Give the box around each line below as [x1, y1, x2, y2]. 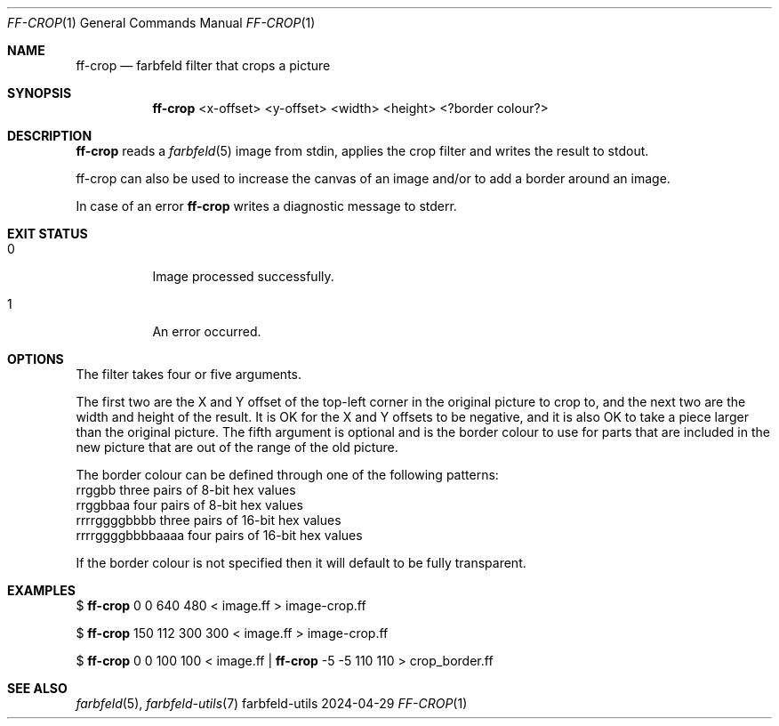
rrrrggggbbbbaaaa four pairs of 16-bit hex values [76, 528, 363, 543]
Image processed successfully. [152, 269, 334, 284]
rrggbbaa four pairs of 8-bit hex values [76, 497, 303, 512]
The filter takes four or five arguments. [76, 367, 302, 382]
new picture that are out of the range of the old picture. [76, 440, 398, 455]
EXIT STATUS [7, 226, 88, 241]
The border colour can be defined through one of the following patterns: [76, 467, 499, 482]
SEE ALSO [7, 681, 68, 696]
